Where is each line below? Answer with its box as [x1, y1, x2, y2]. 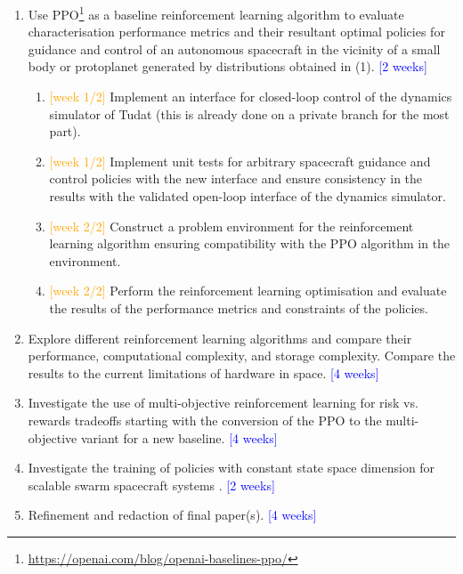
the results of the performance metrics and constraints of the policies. [49, 298, 428, 317]
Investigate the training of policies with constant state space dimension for [28, 458, 435, 477]
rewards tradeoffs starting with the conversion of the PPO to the [28, 410, 382, 429]
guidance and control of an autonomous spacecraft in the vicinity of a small [28, 39, 441, 58]
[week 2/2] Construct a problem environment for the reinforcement [49, 216, 414, 235]
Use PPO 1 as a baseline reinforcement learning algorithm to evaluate [28, 3, 404, 23]
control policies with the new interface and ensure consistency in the [49, 169, 423, 188]
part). [49, 122, 81, 141]
